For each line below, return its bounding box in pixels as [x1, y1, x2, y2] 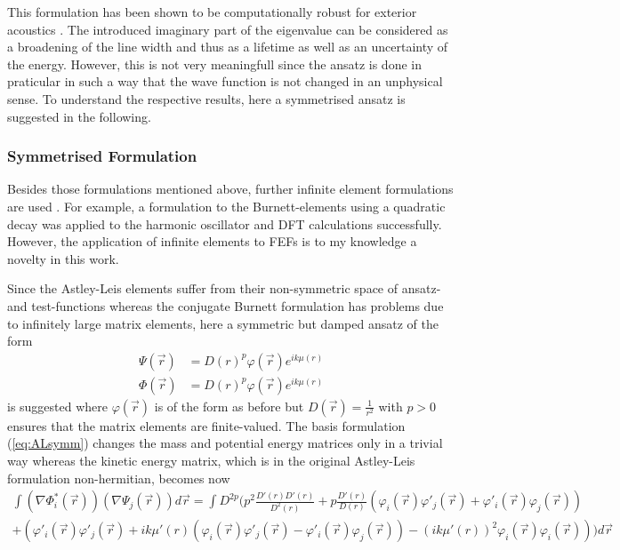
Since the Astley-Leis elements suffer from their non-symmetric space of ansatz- [7, 279, 441, 298]
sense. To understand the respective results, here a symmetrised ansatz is [7, 89, 406, 108]
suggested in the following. [7, 107, 151, 125]
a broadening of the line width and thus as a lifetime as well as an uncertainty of [7, 37, 448, 56]
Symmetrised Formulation [7, 145, 197, 167]
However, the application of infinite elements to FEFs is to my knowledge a [7, 232, 417, 251]
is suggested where [7, 396, 109, 415]
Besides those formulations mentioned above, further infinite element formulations [7, 179, 454, 198]
